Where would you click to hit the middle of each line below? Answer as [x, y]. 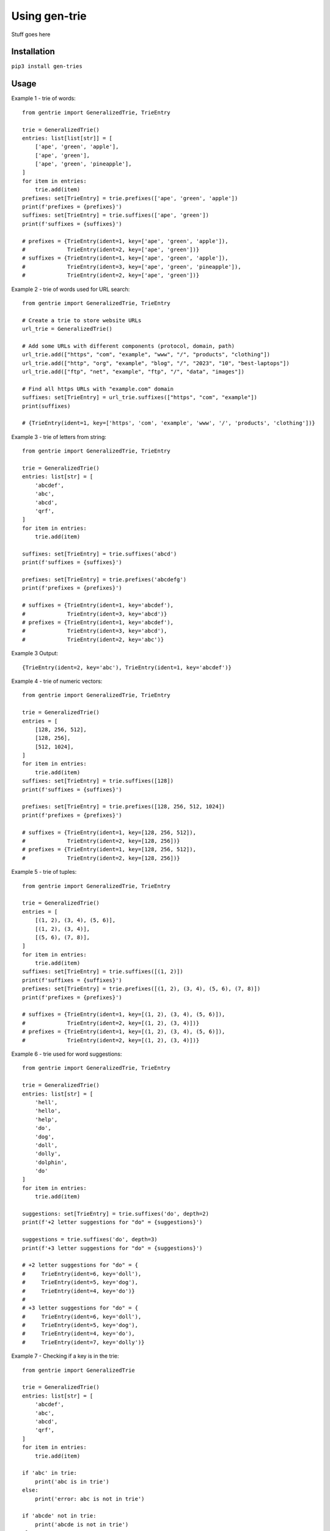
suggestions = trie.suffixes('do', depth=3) [90, 1239]
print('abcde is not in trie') [82, 1524]
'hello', [48, 1111]
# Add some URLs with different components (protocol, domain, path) [129, 346]
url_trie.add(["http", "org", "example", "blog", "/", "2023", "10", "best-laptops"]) [156, 363]
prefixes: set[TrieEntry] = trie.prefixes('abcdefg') [104, 580]
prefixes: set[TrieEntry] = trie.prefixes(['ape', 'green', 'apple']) [130, 198]
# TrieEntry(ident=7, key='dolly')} [83, 1342]
